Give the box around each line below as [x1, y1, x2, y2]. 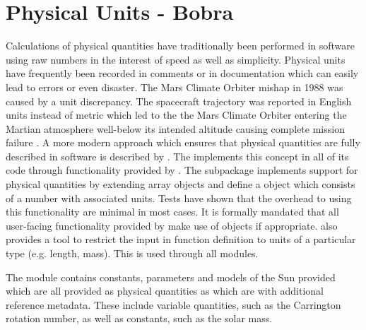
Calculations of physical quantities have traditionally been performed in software [6, 38, 355, 53]
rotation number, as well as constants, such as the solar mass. [6, 311, 273, 326]
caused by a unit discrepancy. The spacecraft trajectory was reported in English [6, 93, 352, 108]
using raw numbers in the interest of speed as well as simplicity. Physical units [6, 52, 346, 66]
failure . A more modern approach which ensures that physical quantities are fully [6, 135, 360, 150]
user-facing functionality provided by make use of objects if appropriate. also [6, 218, 338, 232]
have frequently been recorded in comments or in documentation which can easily [6, 66, 359, 81]
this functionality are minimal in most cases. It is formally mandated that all [6, 204, 339, 219]
